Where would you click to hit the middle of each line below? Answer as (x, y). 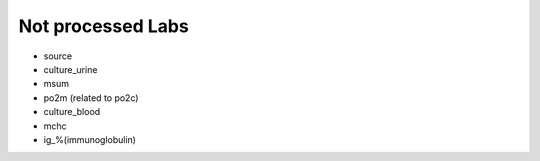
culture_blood (72, 112)
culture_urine (70, 69)
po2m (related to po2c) (91, 97)
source (58, 56)
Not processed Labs (103, 26)
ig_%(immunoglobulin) (90, 139)
